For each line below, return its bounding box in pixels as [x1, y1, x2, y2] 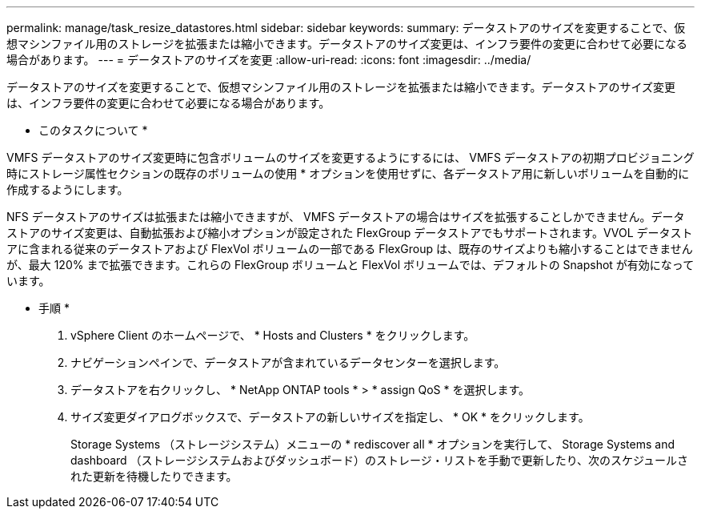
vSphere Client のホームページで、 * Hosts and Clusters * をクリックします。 [70, 328, 475, 342]
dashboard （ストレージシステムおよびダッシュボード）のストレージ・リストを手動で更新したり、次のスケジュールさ [70, 453, 689, 467]
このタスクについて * [38, 123, 148, 137]
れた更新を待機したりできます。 [70, 469, 238, 483]
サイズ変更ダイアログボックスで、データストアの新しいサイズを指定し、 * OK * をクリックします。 [70, 410, 590, 424]
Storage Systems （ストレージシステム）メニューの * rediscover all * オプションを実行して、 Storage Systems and [70, 437, 675, 451]
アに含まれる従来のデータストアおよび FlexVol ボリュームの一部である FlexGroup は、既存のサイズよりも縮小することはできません [6, 242, 693, 255]
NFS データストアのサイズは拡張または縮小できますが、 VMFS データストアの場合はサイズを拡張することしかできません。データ [6, 210, 685, 223]
